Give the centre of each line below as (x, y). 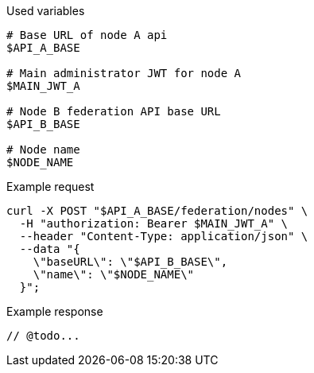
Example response (55, 311)
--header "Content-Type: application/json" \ (164, 236)
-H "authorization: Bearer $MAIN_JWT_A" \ (154, 223)
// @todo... (43, 336)
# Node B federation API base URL (114, 111)
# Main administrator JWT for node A (124, 73)
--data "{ (50, 249)
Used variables (46, 11)
